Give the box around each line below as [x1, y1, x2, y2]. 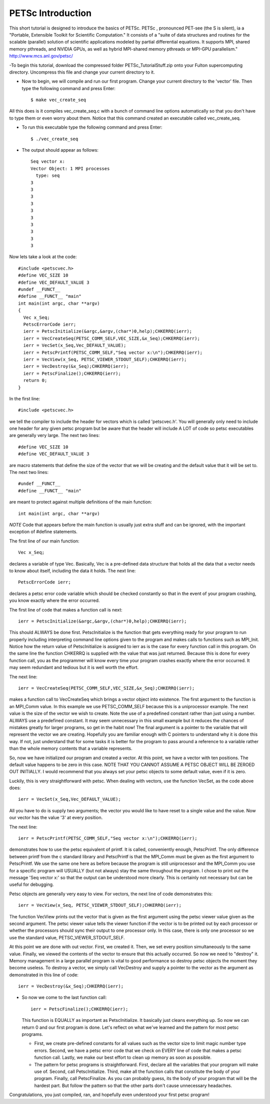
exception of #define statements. [9, 528, 77, 535]
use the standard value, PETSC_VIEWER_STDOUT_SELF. [9, 934, 125, 940]
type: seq [35, 173, 60, 179]
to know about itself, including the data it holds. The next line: [9, 568, 136, 574]
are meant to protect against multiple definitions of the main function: [9, 499, 152, 505]
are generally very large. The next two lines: [9, 432, 100, 438]
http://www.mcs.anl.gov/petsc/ [9, 53, 73, 59]
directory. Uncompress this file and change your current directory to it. [9, 69, 155, 75]
